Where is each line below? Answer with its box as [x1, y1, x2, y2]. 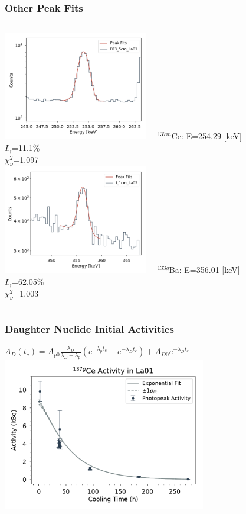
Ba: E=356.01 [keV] [169, 264, 240, 276]
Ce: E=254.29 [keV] [171, 130, 242, 142]
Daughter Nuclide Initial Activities [5, 321, 174, 336]
